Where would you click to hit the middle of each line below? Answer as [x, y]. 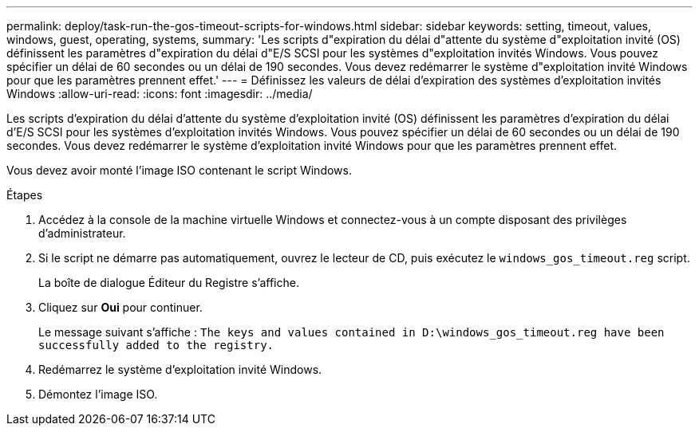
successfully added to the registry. [156, 345]
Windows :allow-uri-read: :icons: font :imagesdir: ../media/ [160, 94]
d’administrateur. [82, 233]
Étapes [25, 195]
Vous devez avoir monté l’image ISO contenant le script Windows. [179, 170]
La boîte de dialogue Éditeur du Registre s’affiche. [169, 283]
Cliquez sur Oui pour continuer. [120, 307]
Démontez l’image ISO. [98, 394]
